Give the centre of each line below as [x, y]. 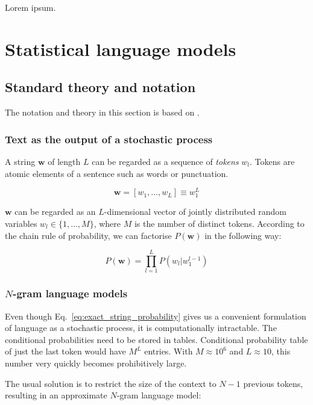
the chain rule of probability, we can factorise [88, 235]
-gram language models [70, 293]
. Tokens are [272, 161]
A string [20, 161]
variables [21, 223]
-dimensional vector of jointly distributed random [195, 212]
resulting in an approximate [56, 395]
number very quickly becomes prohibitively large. [96, 363]
